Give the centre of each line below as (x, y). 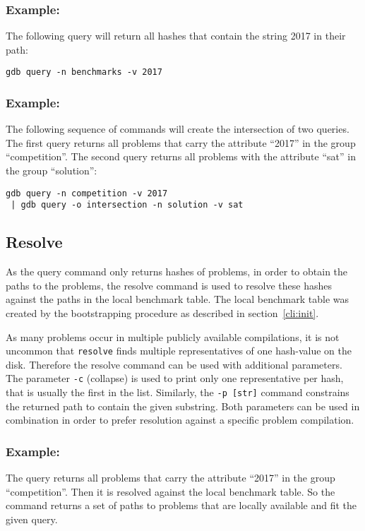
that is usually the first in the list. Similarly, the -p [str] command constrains (178, 392)
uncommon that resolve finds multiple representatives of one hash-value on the (179, 351)
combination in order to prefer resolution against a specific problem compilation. (180, 420)
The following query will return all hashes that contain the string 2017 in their (176, 36)
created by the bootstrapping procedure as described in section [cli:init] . (162, 312)
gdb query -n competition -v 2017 (87, 193)
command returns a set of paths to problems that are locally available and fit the (181, 505)
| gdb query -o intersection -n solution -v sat (127, 205)
